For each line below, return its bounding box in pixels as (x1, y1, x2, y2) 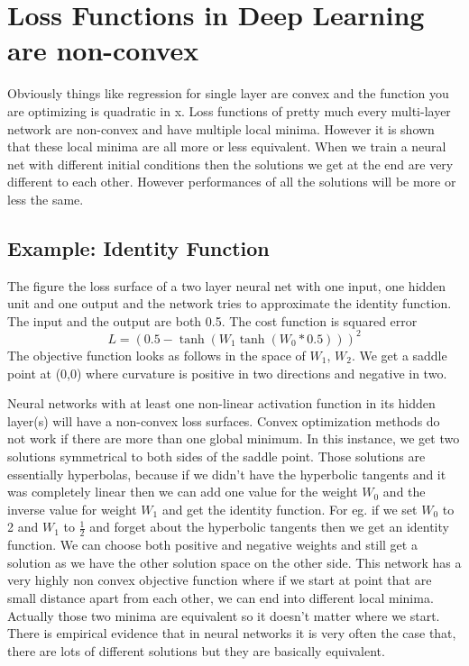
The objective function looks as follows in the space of (7, 345, 306, 364)
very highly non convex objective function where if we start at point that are (7, 570, 432, 589)
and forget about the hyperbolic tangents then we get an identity (89, 517, 449, 536)
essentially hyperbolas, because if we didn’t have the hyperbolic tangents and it (7, 464, 446, 483)
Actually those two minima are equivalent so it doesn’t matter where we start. (7, 606, 440, 625)
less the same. (7, 189, 84, 208)
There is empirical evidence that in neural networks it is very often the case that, (7, 624, 456, 643)
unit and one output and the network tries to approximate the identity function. (7, 294, 452, 313)
